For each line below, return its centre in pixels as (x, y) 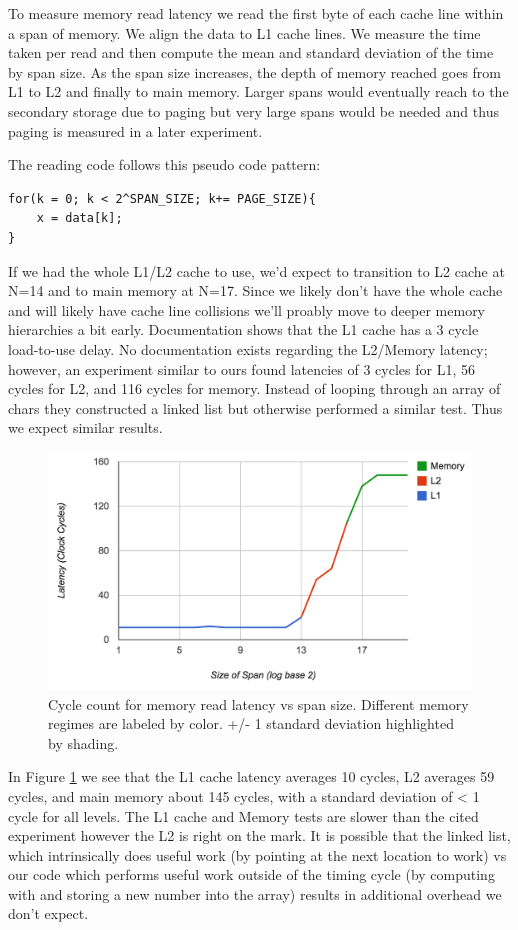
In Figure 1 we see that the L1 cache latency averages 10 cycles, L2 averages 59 (251, 776)
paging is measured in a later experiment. (135, 130)
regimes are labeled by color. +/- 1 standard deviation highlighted (251, 723)
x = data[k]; (79, 218)
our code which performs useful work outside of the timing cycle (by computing (251, 874)
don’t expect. (48, 913)
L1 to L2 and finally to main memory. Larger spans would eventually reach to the (258, 91)
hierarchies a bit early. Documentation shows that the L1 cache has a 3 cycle (243, 329)
